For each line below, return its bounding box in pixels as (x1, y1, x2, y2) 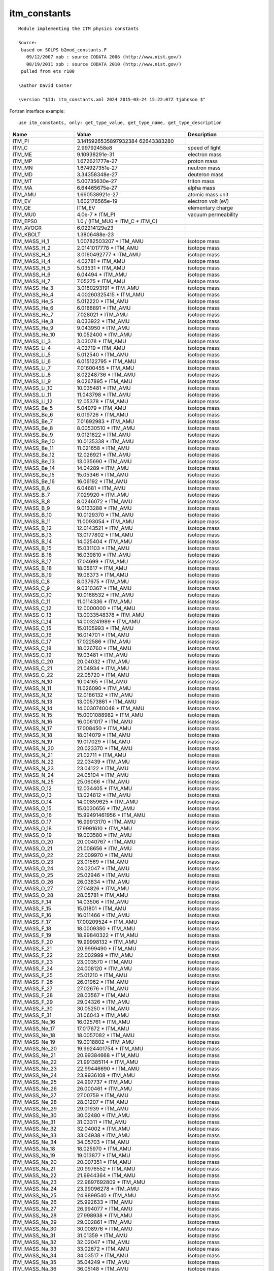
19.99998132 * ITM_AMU (77, 938, 137, 945)
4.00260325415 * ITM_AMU (77, 291, 145, 298)
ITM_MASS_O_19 (12, 831, 52, 838)
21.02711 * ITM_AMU (77, 751, 126, 759)
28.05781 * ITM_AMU (77, 891, 128, 898)
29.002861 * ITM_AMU (77, 1218, 132, 1225)
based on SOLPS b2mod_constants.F (21, 47, 107, 53)
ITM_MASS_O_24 (12, 865, 54, 872)
